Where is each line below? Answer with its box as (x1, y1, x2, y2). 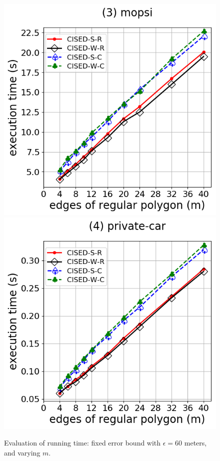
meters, (184, 437, 207, 448)
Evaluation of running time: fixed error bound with (4, 437, 161, 448)
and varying (4, 447, 40, 457)
